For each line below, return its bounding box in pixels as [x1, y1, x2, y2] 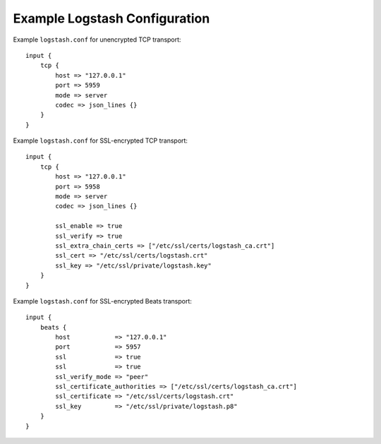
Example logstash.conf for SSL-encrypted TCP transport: [13, 136, 188, 145]
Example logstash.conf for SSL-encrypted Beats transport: [13, 296, 192, 305]
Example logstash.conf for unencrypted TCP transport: [13, 35, 181, 44]
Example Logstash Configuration [13, 11, 210, 26]
